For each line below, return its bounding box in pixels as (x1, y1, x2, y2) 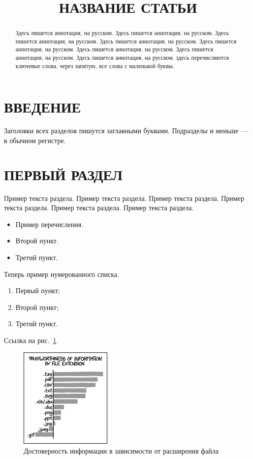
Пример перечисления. (15, 219, 83, 229)
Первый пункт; (15, 285, 60, 296)
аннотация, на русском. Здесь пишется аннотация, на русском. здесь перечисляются (15, 53, 229, 62)
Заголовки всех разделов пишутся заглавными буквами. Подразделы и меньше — (4, 125, 249, 136)
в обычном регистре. (4, 135, 66, 145)
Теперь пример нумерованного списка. (4, 268, 119, 279)
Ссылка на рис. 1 (4, 335, 57, 345)
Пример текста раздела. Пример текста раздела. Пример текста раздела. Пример (4, 192, 244, 203)
